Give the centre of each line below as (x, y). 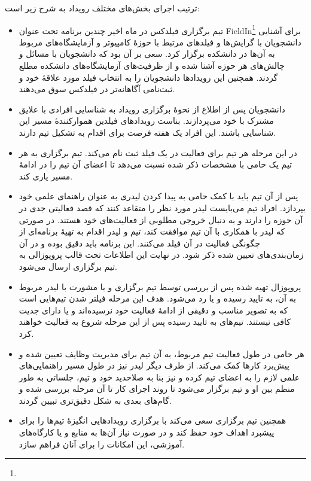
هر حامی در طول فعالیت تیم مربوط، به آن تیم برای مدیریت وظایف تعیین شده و (161, 353)
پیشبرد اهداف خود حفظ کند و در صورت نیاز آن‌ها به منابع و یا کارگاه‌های (147, 432)
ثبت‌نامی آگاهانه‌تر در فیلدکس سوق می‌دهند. (97, 89)
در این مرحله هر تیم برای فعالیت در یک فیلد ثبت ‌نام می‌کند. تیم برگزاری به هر (158, 152)
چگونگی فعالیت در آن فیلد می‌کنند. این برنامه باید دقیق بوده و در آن (139, 243)
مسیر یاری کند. (46, 176)
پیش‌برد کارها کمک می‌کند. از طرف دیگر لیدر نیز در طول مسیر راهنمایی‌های (154, 365)
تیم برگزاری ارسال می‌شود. (68, 266)
